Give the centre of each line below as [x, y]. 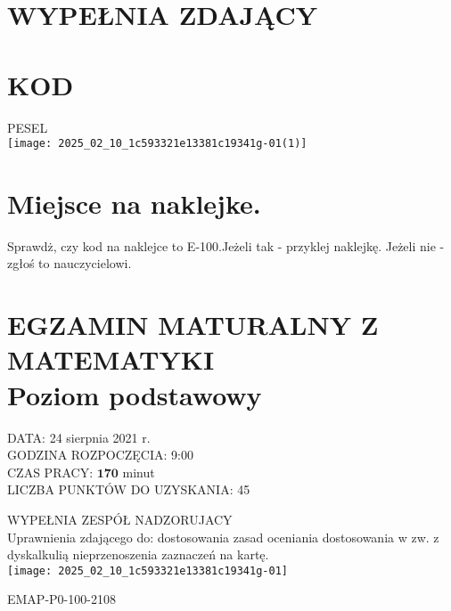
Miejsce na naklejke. [134, 203]
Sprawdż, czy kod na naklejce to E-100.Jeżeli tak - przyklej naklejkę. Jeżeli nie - [226, 245]
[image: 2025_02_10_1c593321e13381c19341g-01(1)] [157, 144]
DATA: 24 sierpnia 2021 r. [79, 437]
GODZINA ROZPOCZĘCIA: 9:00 [100, 455]
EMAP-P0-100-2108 [61, 599]
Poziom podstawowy [135, 394]
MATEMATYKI [111, 359]
